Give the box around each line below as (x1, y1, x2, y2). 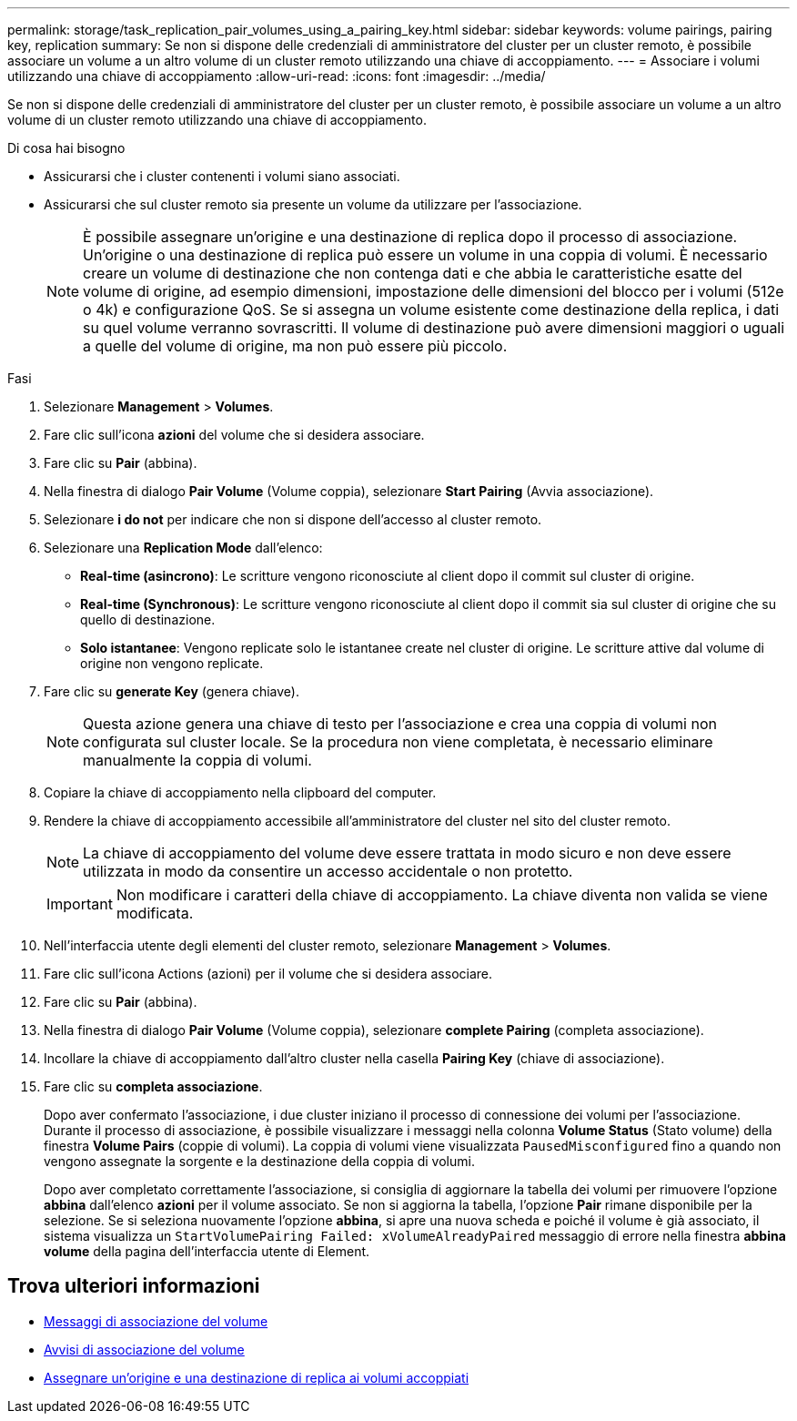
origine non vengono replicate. (80, 655, 264, 671)
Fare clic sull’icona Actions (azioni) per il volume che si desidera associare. (44, 966, 493, 981)
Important (46, 895, 113, 913)
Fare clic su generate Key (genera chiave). (44, 684, 300, 699)
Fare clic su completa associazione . (44, 1079, 263, 1094)
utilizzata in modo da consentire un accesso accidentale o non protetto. (83, 862, 573, 880)
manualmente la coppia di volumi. (83, 751, 312, 769)
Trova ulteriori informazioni (7, 1274, 260, 1298)
